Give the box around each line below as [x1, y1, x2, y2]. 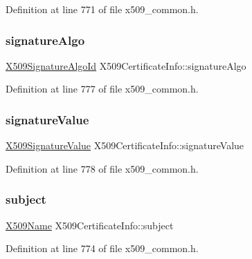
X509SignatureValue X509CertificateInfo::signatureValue [6, 138, 244, 153]
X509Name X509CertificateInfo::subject [6, 218, 174, 232]
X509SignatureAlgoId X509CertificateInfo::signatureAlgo [6, 58, 246, 73]
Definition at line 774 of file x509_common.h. [6, 241, 199, 256]
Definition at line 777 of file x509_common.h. [6, 81, 199, 96]
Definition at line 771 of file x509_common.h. [6, 2, 199, 16]
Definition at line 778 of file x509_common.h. [6, 161, 199, 175]
